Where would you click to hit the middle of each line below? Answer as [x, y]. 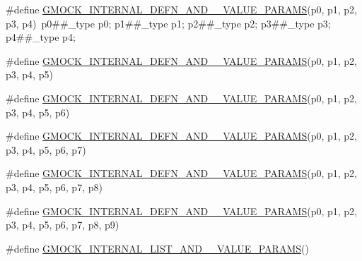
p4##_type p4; [41, 37]
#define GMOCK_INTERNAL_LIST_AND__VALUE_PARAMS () [157, 248]
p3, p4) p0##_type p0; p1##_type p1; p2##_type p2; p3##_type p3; [168, 23]
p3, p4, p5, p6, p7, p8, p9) [63, 225]
